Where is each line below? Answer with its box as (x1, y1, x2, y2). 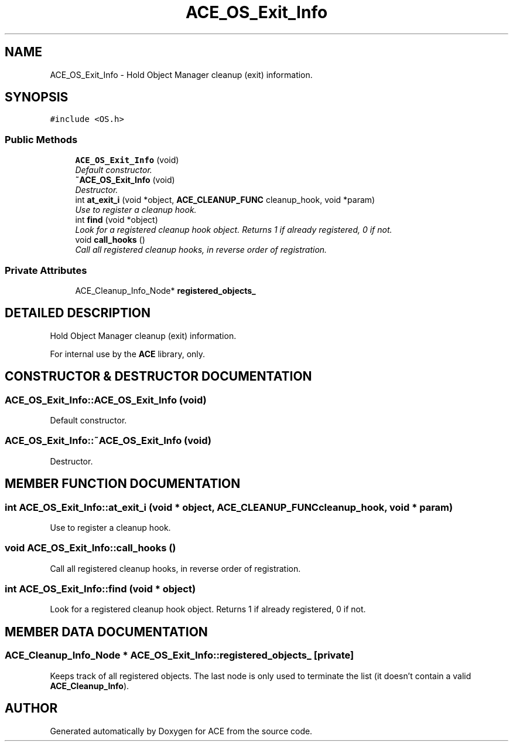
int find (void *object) (75, 215, 158, 225)
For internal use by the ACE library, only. (50, 348, 206, 359)
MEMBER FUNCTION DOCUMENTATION (5, 476, 241, 491)
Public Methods (5, 133, 78, 145)
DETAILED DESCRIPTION (5, 306, 151, 321)
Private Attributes (5, 264, 87, 276)
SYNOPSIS (5, 90, 69, 105)
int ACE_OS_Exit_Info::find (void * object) (5, 583, 196, 595)
